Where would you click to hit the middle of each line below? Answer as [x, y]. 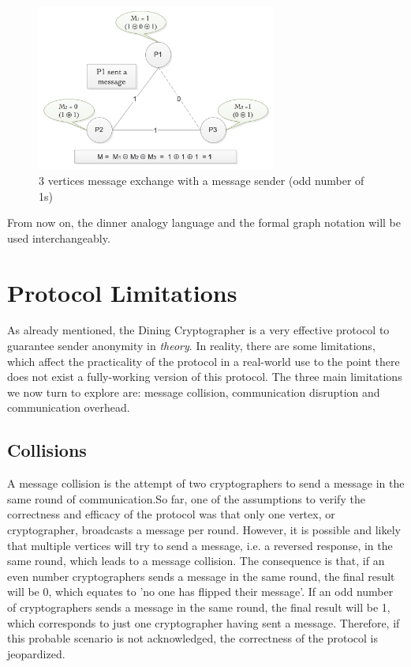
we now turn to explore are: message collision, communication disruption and [194, 392]
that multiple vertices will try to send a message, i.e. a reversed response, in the [200, 545]
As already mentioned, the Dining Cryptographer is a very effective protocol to [198, 330]
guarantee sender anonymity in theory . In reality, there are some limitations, [191, 346]
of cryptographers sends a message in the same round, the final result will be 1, [199, 607]
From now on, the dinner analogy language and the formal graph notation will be [204, 222]
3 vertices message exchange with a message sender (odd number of [202, 180]
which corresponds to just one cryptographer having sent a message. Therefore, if [204, 622]
